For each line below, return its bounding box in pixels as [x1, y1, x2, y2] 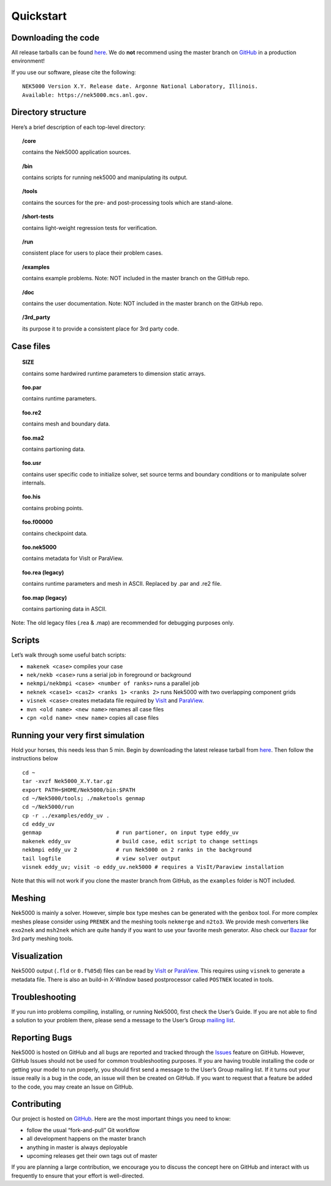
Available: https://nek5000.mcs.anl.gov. [22, 91, 148, 98]
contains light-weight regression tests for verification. [22, 224, 158, 231]
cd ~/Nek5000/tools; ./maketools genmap [22, 795, 145, 802]
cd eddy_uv [22, 821, 55, 828]
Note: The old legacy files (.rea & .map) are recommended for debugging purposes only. [11, 619, 234, 627]
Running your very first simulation [11, 730, 145, 740]
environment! [11, 57, 45, 64]
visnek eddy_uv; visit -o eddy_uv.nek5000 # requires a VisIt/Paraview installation [22, 863, 284, 871]
